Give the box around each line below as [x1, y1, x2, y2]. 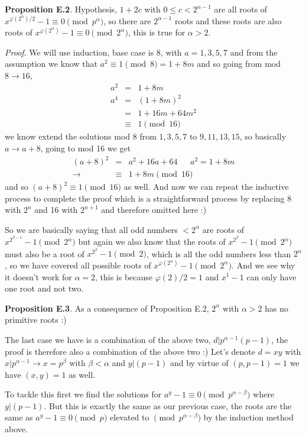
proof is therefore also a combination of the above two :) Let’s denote [5, 345, 256, 357]
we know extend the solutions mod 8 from [5, 130, 157, 143]
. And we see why [232, 258, 295, 271]
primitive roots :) [5, 313, 67, 326]
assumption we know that [5, 57, 97, 70]
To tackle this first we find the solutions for [5, 388, 162, 400]
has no [265, 302, 289, 314]
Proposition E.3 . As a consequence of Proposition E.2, [5, 302, 209, 314]
